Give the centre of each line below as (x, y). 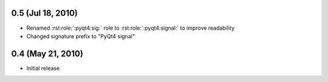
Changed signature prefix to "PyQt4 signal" (80, 36)
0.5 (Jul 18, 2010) (45, 13)
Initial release (43, 68)
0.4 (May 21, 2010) (47, 54)
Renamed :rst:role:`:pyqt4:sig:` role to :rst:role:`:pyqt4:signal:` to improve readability (131, 28)
